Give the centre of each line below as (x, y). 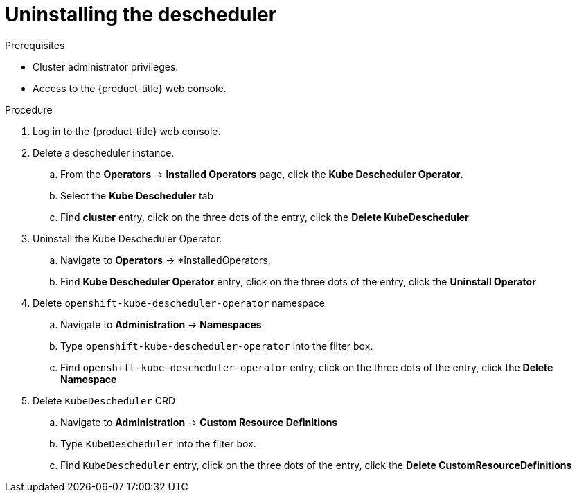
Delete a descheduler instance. (104, 152)
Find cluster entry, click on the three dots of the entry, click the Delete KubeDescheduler (265, 217)
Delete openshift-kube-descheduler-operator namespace (179, 303)
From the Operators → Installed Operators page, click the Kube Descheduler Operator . (262, 174)
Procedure (29, 109)
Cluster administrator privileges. (106, 66)
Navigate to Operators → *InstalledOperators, (166, 260)
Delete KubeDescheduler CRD (104, 400)
